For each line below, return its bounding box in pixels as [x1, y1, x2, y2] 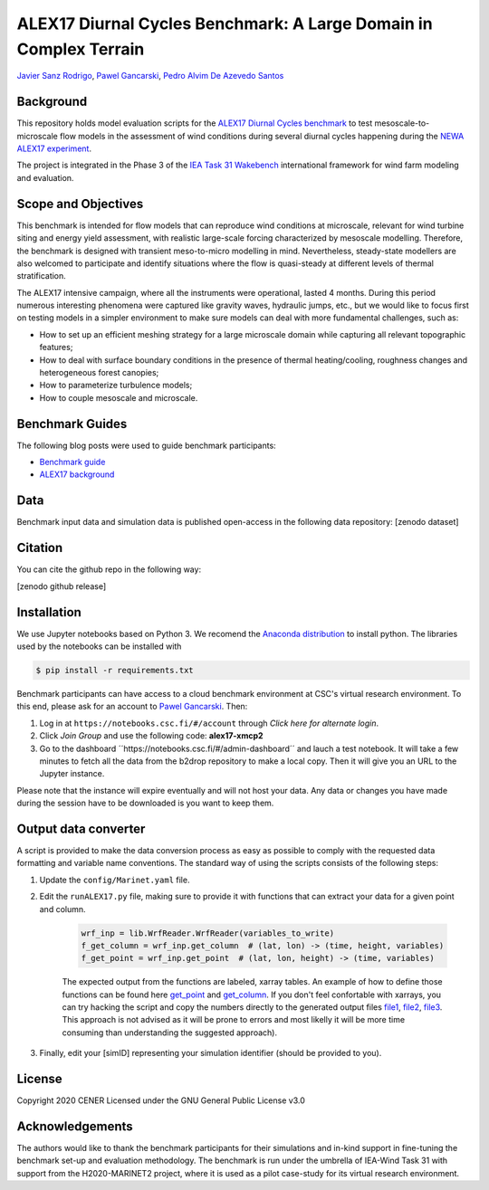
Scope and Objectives [16, 195, 144, 212]
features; [39, 342, 73, 353]
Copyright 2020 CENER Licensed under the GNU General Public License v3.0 [16, 1095, 305, 1106]
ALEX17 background [39, 469, 115, 480]
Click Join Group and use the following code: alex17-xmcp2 [39, 730, 264, 741]
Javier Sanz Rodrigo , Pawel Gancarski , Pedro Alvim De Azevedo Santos [16, 71, 284, 81]
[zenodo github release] [16, 580, 107, 592]
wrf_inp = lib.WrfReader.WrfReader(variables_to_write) [81, 928, 335, 938]
